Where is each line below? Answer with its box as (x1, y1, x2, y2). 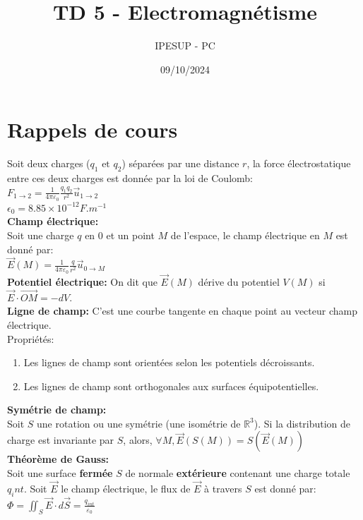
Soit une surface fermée (7, 466, 113, 480)
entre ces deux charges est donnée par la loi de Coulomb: (7, 171, 253, 186)
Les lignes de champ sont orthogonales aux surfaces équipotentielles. (23, 378, 319, 393)
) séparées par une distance (121, 156, 239, 171)
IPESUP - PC (155, 38, 215, 53)
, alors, (123, 433, 153, 447)
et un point (106, 228, 155, 243)
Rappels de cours (7, 115, 178, 144)
